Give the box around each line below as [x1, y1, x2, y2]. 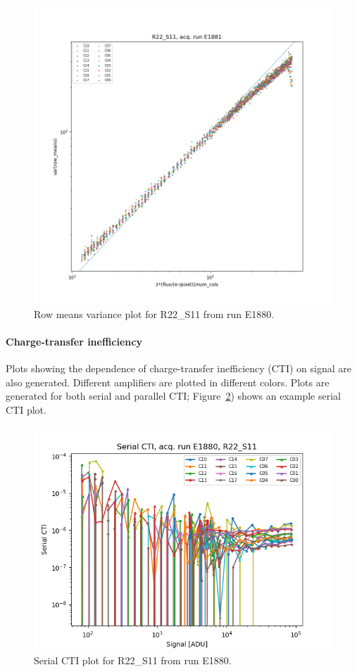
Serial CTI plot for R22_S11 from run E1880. [34, 652, 232, 667]
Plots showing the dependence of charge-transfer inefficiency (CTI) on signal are [6, 360, 352, 375]
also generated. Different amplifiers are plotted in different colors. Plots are [6, 374, 330, 389]
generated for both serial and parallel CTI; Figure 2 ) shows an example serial [6, 388, 341, 403]
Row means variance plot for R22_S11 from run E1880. [34, 306, 275, 321]
